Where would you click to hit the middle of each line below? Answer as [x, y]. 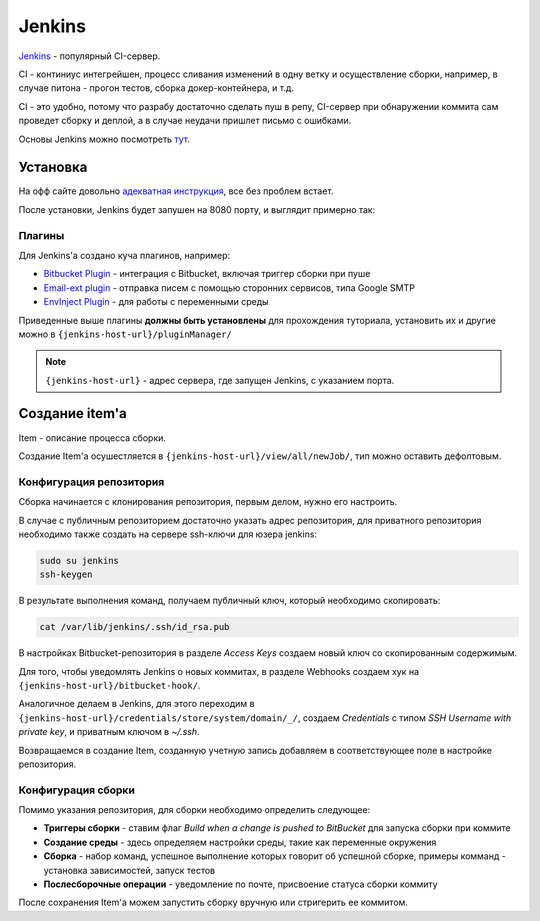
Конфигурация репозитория [91, 482]
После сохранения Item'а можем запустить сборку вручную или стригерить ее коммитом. [213, 902]
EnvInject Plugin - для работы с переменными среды [156, 302]
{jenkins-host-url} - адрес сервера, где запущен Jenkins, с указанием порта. [220, 380]
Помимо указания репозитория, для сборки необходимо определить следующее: [194, 810]
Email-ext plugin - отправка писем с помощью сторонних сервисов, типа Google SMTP [229, 287]
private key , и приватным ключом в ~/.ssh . [109, 732]
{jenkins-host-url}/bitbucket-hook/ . [109, 685]
